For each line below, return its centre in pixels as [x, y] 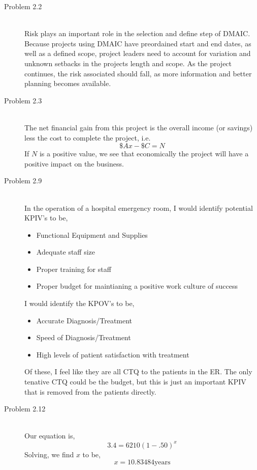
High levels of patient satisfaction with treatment [113, 354]
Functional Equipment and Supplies [92, 234]
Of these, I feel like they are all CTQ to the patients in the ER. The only [138, 371]
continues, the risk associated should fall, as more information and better [138, 73]
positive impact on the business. [74, 163]
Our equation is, [50, 436]
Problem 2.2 [23, 6]
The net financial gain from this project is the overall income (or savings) [139, 127]
